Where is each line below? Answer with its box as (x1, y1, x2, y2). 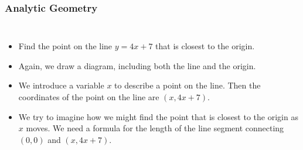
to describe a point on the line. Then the (114, 79, 261, 91)
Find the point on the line (18, 40, 113, 52)
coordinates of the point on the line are (18, 91, 159, 103)
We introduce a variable (18, 79, 104, 91)
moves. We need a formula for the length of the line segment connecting (26, 122, 284, 134)
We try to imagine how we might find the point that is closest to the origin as (18, 110, 298, 122)
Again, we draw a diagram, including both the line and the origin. (18, 59, 256, 71)
